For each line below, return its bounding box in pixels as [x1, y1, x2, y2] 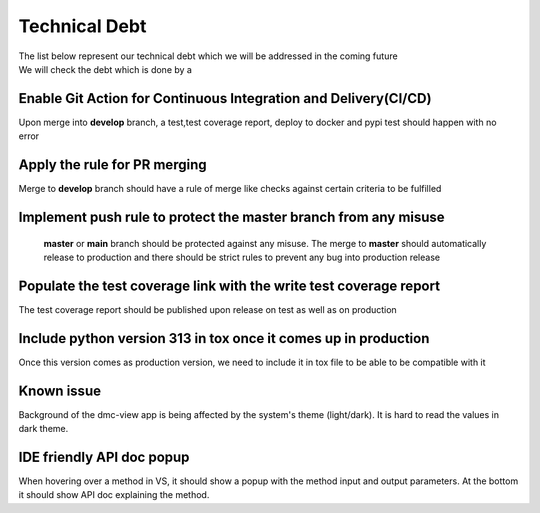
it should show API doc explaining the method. [18, 489, 210, 501]
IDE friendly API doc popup [18, 448, 190, 465]
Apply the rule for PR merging [18, 156, 207, 174]
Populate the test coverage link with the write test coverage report [18, 277, 440, 294]
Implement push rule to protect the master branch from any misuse [18, 208, 445, 225]
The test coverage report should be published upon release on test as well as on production [18, 303, 397, 315]
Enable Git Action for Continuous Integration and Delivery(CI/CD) [18, 90, 432, 107]
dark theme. [18, 423, 69, 435]
